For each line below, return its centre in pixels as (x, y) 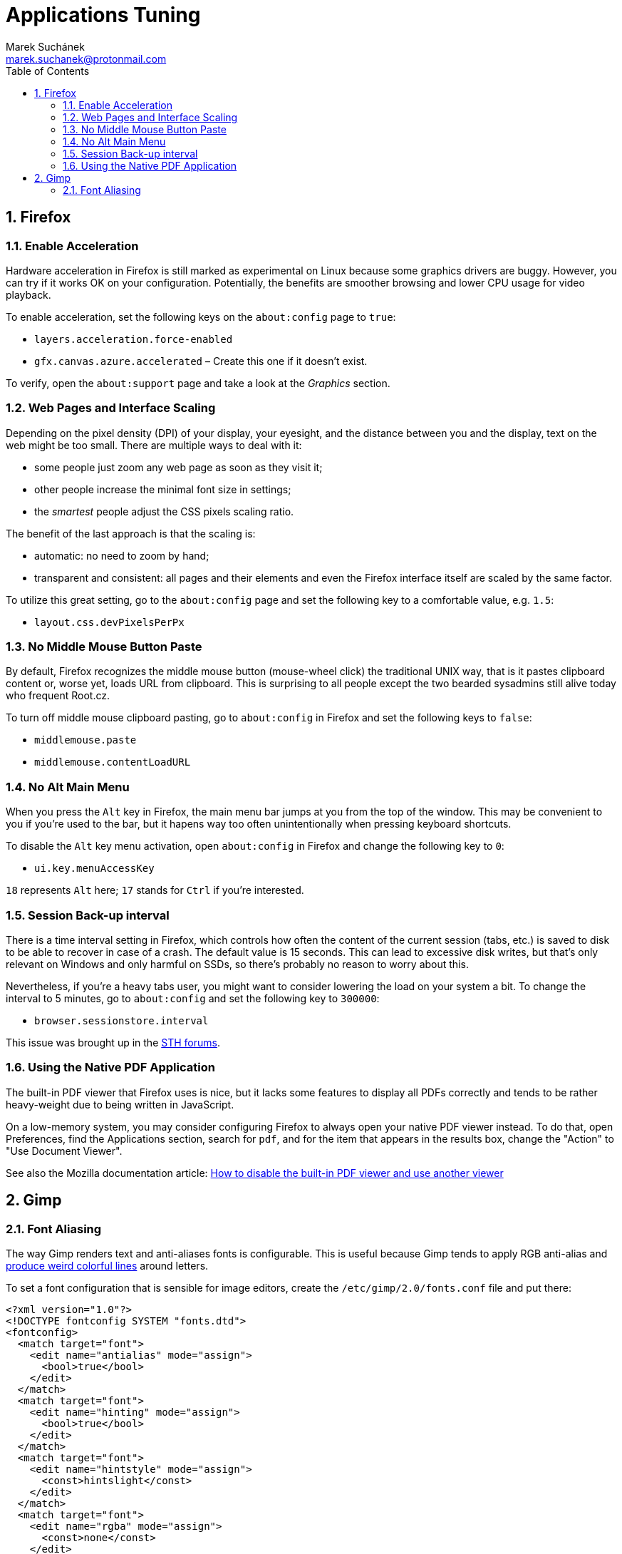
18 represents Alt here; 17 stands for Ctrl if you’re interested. (155, 890)
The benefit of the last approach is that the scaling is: (131, 533)
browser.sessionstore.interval (121, 1020)
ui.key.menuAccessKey (94, 869)
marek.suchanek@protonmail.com (86, 58)
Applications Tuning (103, 15)
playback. (28, 294)
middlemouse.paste (85, 740)
